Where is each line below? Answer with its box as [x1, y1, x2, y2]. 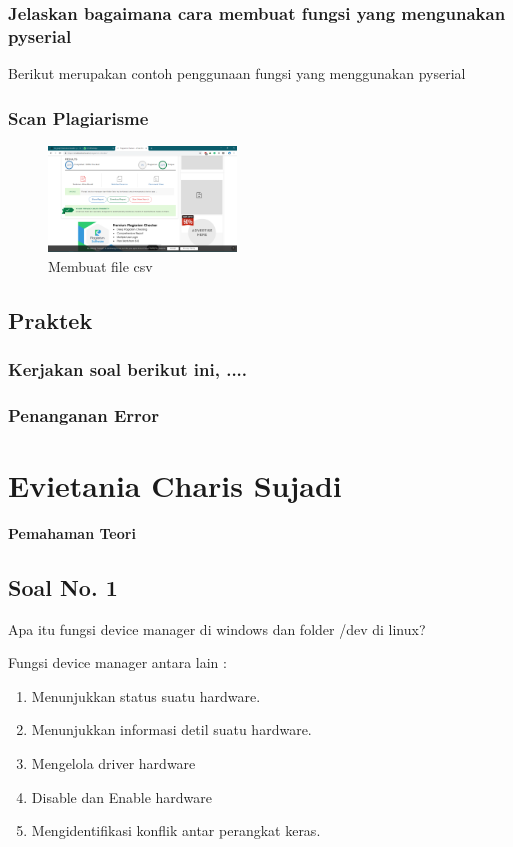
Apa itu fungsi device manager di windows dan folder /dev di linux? [8, 618, 426, 639]
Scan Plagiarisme [8, 105, 149, 130]
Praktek [8, 304, 93, 335]
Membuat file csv [48, 255, 153, 276]
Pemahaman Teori [8, 522, 136, 543]
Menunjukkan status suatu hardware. [31, 685, 261, 706]
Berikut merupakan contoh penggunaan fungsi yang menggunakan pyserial [8, 63, 466, 84]
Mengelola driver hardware [31, 753, 196, 774]
